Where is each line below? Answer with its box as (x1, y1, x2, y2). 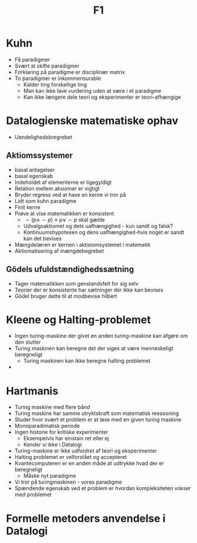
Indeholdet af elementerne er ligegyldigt (14, 179, 112, 186)
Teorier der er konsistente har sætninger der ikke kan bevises (14, 286, 164, 293)
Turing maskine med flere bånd (14, 404, 90, 411)
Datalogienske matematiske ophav (6, 114, 179, 128)
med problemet (14, 491, 52, 498)
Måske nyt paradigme (23, 472, 76, 480)
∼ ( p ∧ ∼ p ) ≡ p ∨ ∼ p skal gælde (25, 216, 106, 223)
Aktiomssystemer (6, 150, 73, 160)
